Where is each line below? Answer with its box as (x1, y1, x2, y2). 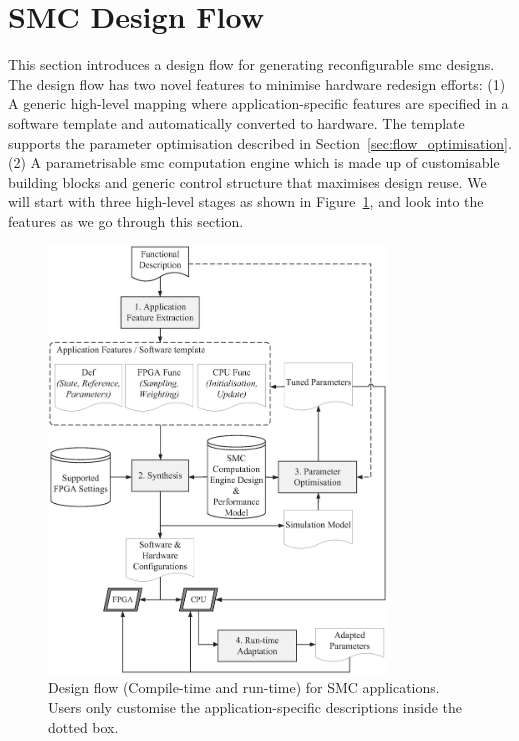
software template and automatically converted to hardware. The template (8, 112, 465, 133)
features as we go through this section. (8, 210, 244, 231)
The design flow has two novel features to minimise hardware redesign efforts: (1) (8, 73, 506, 94)
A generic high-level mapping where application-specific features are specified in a (8, 93, 509, 114)
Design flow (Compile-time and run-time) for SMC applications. (48, 677, 440, 698)
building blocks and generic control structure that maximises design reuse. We (8, 171, 487, 192)
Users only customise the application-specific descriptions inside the (48, 696, 463, 717)
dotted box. (48, 716, 119, 737)
